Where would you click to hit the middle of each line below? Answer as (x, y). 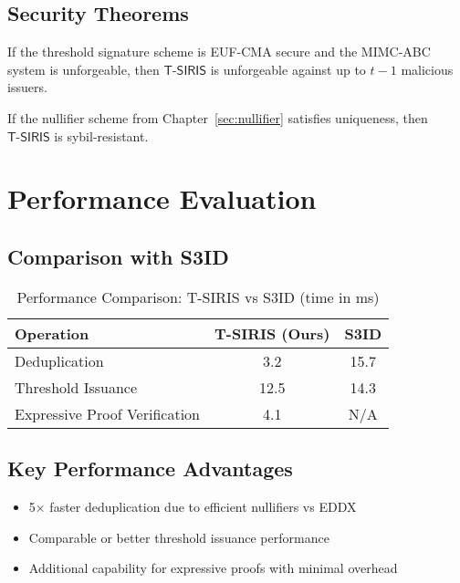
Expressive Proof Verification (108, 413)
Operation (52, 333)
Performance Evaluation (162, 198)
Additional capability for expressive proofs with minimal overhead (213, 568)
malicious (427, 69)
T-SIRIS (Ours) (272, 333)
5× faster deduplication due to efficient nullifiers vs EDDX (193, 506)
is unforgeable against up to (288, 69)
